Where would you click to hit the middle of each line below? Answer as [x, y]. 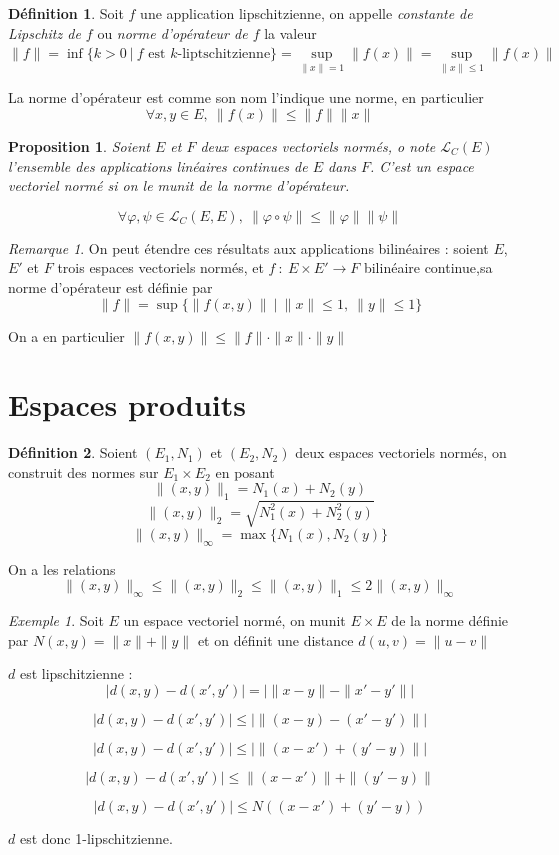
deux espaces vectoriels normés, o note [318, 146]
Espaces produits [127, 404]
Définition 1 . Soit [66, 13]
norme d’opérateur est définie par [110, 286]
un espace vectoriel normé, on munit [234, 620]
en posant [245, 471]
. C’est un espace [422, 165]
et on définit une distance [275, 639]
